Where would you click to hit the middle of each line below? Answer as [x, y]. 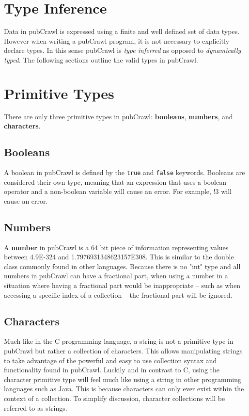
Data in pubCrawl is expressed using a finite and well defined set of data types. [122, 31]
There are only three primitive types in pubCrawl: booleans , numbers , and [118, 116]
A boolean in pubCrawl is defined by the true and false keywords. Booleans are [124, 172]
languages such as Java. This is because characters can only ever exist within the [124, 389]
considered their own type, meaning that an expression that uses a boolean [115, 182]
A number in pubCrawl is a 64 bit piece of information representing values [116, 247]
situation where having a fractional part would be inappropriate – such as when [122, 285]
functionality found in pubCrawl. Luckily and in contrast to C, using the [112, 370]
